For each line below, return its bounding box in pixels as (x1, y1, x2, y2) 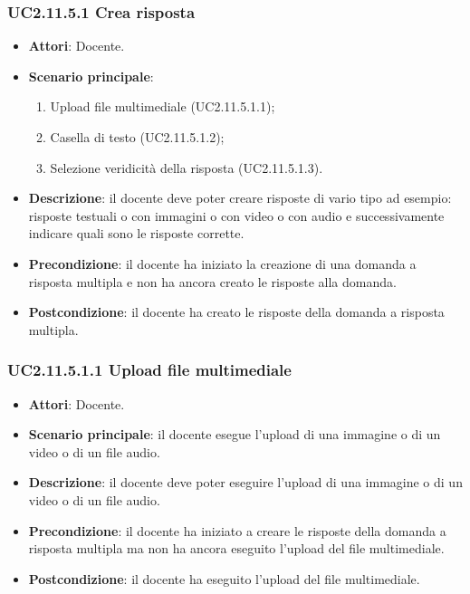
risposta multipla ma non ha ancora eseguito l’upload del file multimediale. (28, 539, 445, 558)
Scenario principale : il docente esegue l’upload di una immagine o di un (28, 425, 441, 444)
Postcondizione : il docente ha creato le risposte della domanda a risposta (28, 302, 445, 321)
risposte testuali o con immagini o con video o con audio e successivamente (28, 206, 445, 225)
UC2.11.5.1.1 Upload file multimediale (7, 359, 292, 381)
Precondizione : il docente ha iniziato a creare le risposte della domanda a (28, 521, 446, 540)
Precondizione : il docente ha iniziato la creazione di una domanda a (28, 254, 417, 273)
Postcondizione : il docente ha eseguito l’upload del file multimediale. (28, 569, 420, 588)
